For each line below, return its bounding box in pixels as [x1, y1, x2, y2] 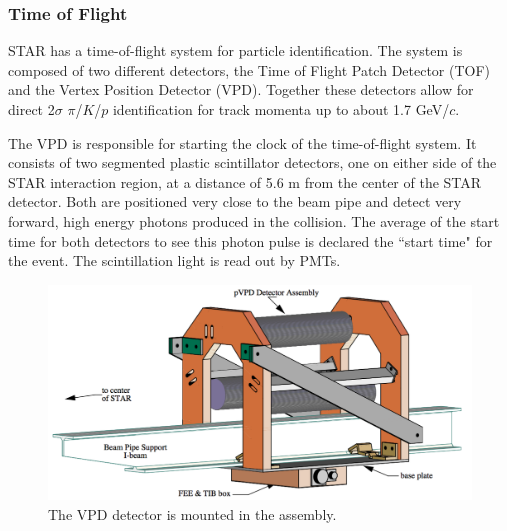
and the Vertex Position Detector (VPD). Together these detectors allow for [8, 79, 474, 100]
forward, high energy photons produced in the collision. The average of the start [8, 210, 500, 231]
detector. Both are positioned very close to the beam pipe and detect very [8, 191, 462, 212]
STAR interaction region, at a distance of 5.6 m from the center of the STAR [8, 171, 482, 192]
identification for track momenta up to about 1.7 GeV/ [112, 99, 450, 119]
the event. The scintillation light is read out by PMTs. [8, 250, 341, 271]
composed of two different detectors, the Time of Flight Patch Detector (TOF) [8, 59, 491, 80]
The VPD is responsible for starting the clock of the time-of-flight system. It [8, 132, 477, 153]
